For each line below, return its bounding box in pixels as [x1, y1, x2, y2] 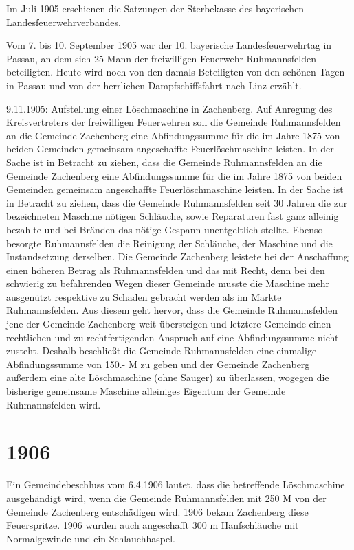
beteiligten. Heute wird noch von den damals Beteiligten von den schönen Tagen [6, 65, 345, 79]
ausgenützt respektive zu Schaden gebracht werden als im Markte [6, 289, 282, 303]
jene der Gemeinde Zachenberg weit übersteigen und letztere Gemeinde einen [6, 317, 331, 331]
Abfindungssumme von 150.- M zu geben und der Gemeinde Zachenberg [6, 356, 310, 371]
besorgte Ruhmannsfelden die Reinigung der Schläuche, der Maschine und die [6, 236, 333, 250]
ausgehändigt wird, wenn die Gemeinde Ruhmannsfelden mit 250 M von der [6, 490, 327, 505]
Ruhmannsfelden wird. [6, 397, 101, 411]
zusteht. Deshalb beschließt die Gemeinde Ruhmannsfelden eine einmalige [6, 343, 317, 358]
